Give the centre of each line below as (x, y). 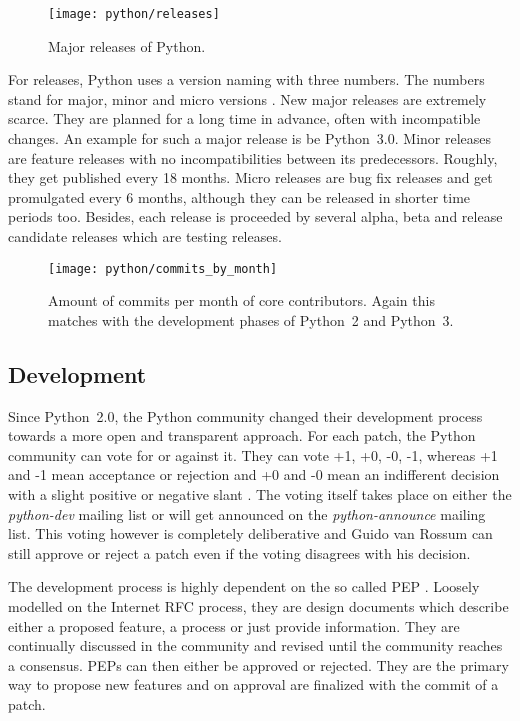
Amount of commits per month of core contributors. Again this (241, 300)
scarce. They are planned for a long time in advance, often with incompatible (244, 118)
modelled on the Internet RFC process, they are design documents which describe (258, 605)
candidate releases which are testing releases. (145, 236)
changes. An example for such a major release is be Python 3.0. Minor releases (250, 138)
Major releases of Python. (127, 45)
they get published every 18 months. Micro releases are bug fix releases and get (250, 177)
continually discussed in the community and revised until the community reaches (255, 645)
